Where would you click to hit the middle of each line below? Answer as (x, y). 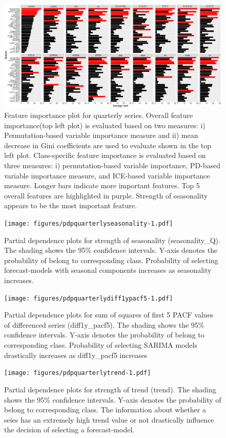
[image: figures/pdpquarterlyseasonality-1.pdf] (89, 224)
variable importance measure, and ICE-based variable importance (107, 175)
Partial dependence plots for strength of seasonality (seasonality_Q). (112, 240)
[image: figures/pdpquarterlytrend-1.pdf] (78, 373)
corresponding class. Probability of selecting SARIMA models (101, 345)
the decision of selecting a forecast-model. (69, 430)
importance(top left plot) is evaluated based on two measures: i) (105, 125)
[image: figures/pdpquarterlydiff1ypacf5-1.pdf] (89, 298)
